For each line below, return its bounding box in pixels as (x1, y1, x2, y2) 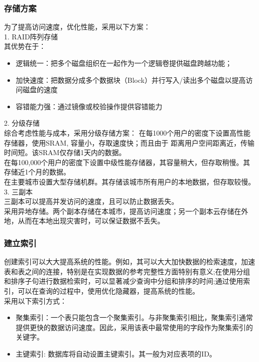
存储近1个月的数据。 (4, 167, 70, 177)
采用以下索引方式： (4, 295, 67, 306)
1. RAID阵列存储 (4, 31, 58, 41)
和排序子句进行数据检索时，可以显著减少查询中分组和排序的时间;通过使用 (4, 276, 243, 286)
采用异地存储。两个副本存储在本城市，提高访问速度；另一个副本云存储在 (4, 205, 241, 216)
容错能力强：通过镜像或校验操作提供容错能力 (15, 101, 162, 111)
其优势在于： (4, 41, 46, 51)
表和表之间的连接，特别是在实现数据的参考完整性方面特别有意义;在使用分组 (4, 266, 250, 276)
